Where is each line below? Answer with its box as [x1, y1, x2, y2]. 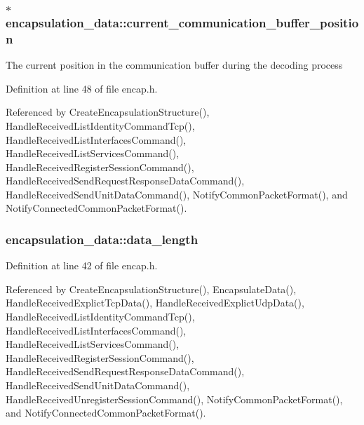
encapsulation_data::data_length [6, 231, 198, 248]
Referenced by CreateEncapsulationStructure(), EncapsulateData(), [6, 281, 297, 296]
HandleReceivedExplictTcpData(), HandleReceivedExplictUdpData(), [6, 295, 304, 310]
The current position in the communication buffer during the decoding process [6, 58, 343, 72]
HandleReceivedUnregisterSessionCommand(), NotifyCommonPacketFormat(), [6, 391, 343, 406]
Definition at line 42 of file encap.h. [6, 258, 158, 273]
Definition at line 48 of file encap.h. [6, 81, 158, 95]
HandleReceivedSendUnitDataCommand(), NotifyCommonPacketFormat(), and [6, 187, 348, 201]
